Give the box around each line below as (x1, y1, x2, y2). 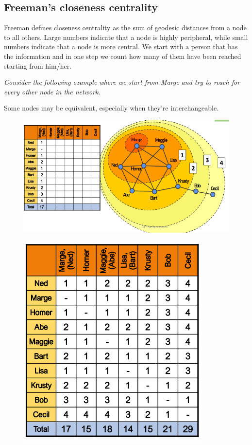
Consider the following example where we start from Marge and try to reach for (4, 77, 240, 87)
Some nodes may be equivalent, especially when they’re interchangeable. (4, 103, 218, 113)
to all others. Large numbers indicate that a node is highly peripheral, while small (4, 32, 248, 42)
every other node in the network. (4, 86, 101, 96)
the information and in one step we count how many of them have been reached (4, 51, 241, 61)
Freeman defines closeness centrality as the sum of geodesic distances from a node (4, 22, 247, 33)
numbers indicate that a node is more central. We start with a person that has (4, 41, 238, 52)
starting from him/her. (4, 60, 72, 71)
